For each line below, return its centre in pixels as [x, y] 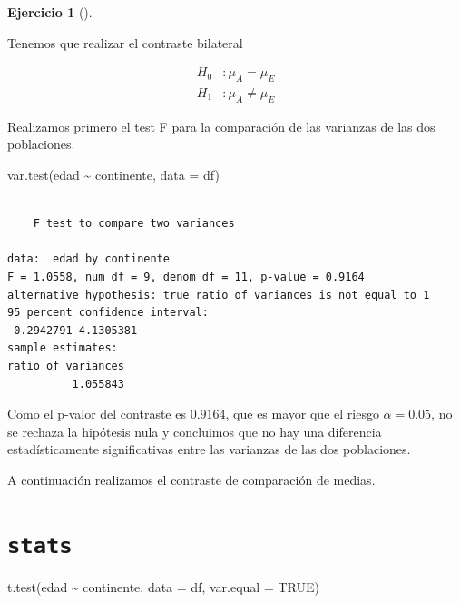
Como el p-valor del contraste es [97, 414]
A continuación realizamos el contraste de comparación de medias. [191, 479]
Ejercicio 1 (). [50, 12]
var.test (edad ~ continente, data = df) [113, 175]
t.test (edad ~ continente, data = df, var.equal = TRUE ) [163, 586]
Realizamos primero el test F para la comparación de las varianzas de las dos [221, 126]
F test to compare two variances [134, 224]
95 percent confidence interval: [108, 313]
